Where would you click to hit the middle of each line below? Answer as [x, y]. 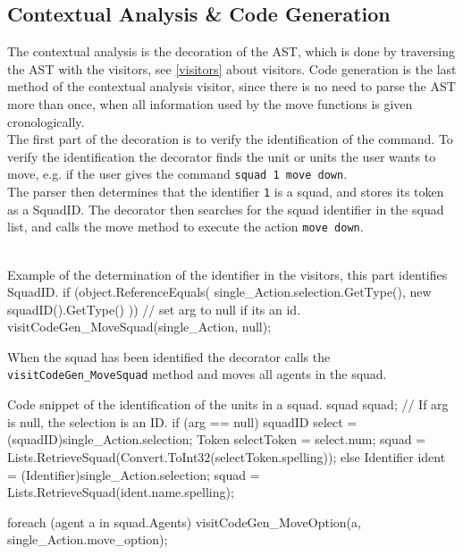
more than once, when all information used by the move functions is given [210, 103]
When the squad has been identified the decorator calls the [169, 356]
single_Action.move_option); [88, 539]
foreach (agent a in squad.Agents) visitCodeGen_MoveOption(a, [184, 521]
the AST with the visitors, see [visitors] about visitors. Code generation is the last [232, 68]
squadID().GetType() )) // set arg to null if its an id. [154, 309]
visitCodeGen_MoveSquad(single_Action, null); [139, 327]
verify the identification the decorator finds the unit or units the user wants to [222, 156]
